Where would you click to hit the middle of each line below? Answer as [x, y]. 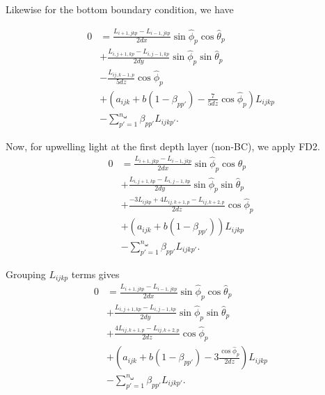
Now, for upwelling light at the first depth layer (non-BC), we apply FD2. [163, 146]
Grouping [26, 274]
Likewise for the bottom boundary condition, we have [120, 9]
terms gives [95, 274]
